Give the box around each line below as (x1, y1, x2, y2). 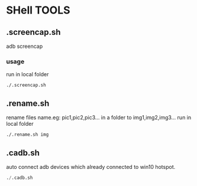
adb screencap (6, 43, 43, 50)
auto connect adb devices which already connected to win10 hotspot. (6, 163, 176, 170)
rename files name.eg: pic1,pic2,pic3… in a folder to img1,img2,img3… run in (6, 114, 192, 121)
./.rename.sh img (6, 132, 49, 138)
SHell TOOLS (6, 4, 70, 17)
